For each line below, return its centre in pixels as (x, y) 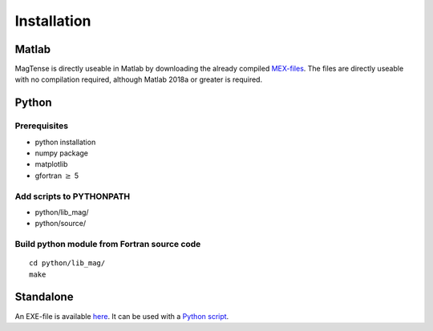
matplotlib (51, 164)
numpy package (61, 153)
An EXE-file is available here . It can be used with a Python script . (122, 316)
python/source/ (61, 224)
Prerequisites (41, 126)
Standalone (44, 297)
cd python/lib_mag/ (67, 263)
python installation (65, 142)
